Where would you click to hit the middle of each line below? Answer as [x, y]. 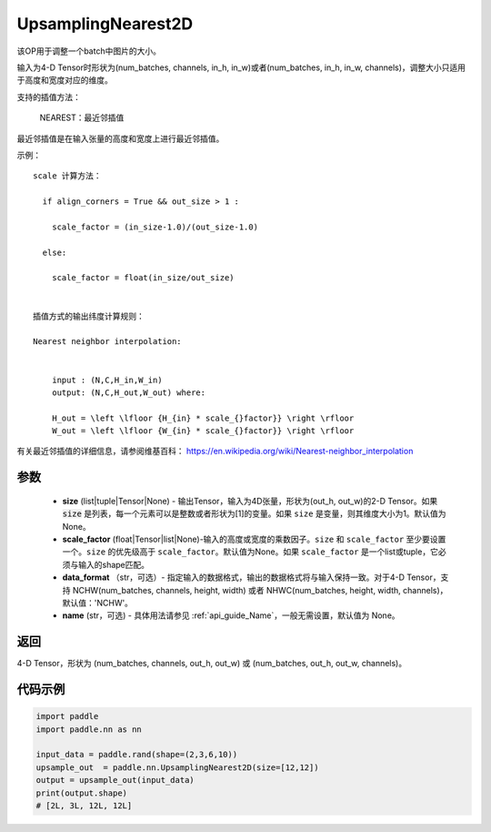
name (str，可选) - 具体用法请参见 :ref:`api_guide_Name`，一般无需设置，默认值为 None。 [231, 615]
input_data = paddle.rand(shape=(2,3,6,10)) [137, 755]
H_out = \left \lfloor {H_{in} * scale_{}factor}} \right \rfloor [203, 418]
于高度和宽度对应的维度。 [65, 80]
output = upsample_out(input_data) [115, 780]
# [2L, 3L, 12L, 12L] [84, 806]
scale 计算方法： [67, 176]
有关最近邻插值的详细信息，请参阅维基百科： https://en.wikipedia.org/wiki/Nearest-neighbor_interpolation [215, 452]
